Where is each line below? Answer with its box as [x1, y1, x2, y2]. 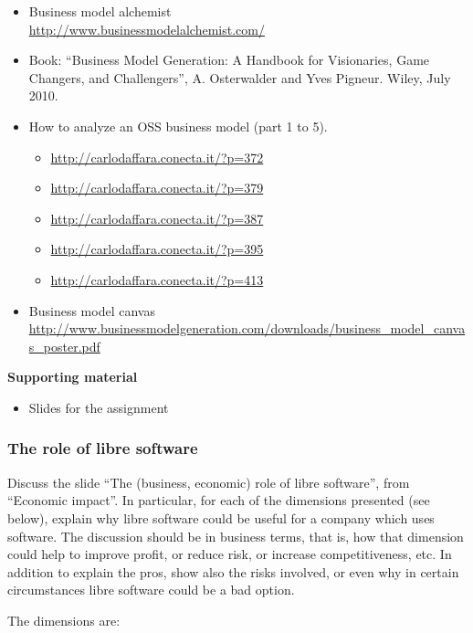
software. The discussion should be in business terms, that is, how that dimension [7, 526, 464, 545]
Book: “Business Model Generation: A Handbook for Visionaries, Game [28, 50, 430, 69]
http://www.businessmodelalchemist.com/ [28, 19, 265, 38]
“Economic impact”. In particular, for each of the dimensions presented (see [7, 491, 430, 510]
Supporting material [7, 367, 138, 386]
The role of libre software [7, 437, 198, 459]
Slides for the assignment [28, 397, 169, 417]
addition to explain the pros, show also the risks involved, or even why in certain [7, 562, 459, 581]
